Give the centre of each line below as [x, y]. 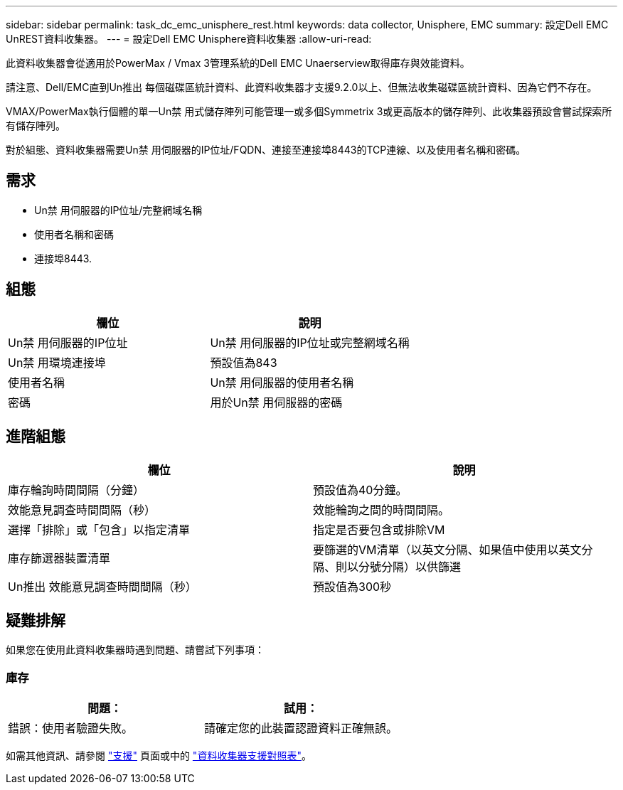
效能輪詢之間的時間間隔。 [382, 509]
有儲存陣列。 [36, 126]
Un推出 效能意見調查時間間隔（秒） [102, 586]
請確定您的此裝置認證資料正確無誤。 [301, 728]
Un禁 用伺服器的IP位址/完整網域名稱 [118, 210]
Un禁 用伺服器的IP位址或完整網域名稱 [310, 342]
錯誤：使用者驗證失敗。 [71, 728]
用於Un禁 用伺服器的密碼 [276, 402]
